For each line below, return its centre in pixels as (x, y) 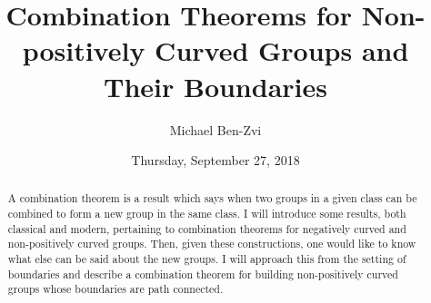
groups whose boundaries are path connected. (115, 289)
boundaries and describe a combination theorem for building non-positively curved (203, 274)
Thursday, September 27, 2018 (215, 160)
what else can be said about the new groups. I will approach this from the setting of (207, 259)
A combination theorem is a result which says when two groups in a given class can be (212, 198)
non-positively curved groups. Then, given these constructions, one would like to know (212, 244)
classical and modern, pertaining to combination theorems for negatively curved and (207, 228)
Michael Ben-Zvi (215, 129)
